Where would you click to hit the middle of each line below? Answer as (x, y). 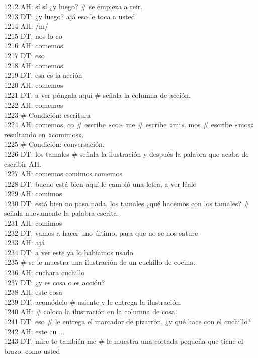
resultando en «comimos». (44, 134)
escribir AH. (23, 164)
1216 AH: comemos (34, 46)
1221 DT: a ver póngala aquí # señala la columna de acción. (97, 95)
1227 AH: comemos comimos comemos (63, 174)
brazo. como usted (32, 351)
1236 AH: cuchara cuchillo (45, 272)
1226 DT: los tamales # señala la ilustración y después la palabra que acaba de (126, 154)
